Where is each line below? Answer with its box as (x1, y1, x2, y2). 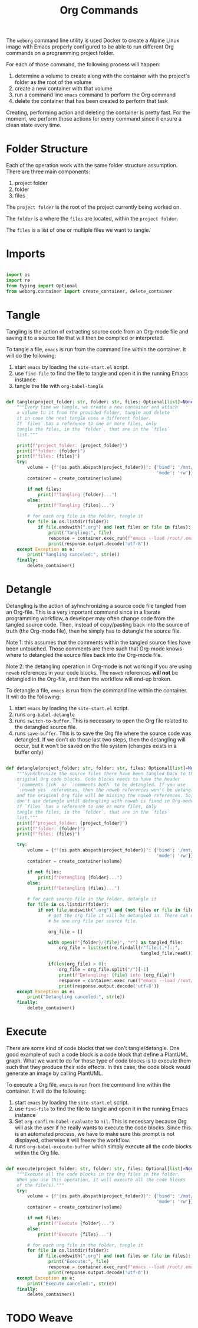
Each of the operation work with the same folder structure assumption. (6, 162, 178, 169)
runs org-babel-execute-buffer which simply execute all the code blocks (14, 1143, 192, 1150)
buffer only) (14, 749, 44, 756)
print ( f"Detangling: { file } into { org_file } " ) (58, 972, 176, 978)
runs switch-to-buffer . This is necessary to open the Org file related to (14, 717, 188, 724)
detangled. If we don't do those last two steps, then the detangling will (14, 736, 186, 743)
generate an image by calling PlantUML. (6, 1070, 103, 1077)
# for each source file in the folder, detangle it (27, 896, 157, 902)
